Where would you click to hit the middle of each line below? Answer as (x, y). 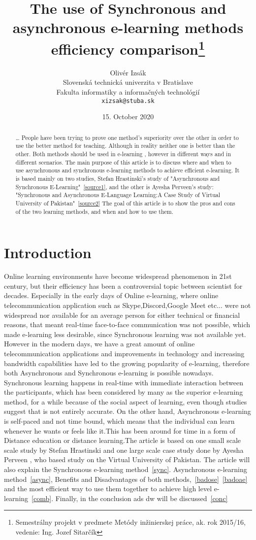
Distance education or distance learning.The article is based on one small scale (123, 440)
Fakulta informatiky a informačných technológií (128, 92)
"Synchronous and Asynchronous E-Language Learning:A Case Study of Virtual (118, 195)
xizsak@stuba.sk (128, 101)
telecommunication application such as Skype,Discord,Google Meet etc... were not (128, 305)
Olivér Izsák (128, 72)
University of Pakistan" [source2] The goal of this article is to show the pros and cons (125, 203)
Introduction (48, 253)
